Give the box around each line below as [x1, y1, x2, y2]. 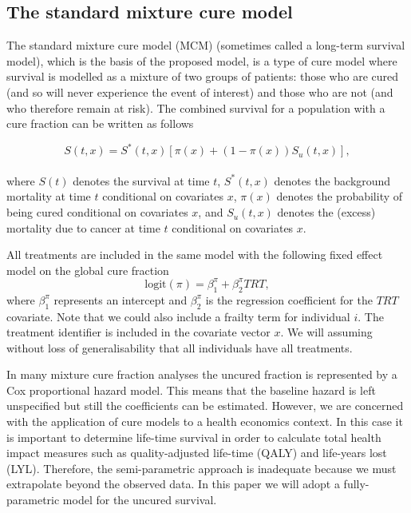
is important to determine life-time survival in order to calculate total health [6, 428, 381, 445]
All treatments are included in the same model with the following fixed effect [6, 246, 383, 263]
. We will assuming [280, 324, 373, 340]
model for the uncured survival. [62, 491, 217, 508]
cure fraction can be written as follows [6, 115, 194, 132]
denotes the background [274, 172, 391, 189]
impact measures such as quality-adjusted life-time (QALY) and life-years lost [6, 444, 387, 461]
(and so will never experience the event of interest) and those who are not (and [6, 83, 393, 100]
